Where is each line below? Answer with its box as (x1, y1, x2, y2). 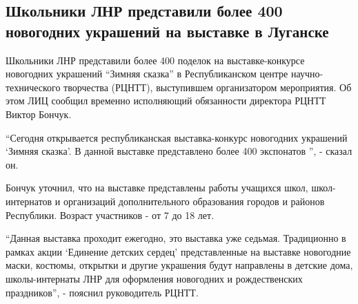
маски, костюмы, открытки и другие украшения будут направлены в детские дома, (6, 258, 353, 272)
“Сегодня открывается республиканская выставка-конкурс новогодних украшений (6, 130, 348, 144)
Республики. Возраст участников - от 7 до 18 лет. (6, 207, 215, 222)
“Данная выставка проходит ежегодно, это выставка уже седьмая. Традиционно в (6, 231, 346, 245)
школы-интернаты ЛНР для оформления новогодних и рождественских (6, 271, 303, 285)
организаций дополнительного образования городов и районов (63, 193, 325, 208)
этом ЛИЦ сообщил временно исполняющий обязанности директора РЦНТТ (6, 93, 326, 108)
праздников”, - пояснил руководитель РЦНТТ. (6, 285, 199, 299)
